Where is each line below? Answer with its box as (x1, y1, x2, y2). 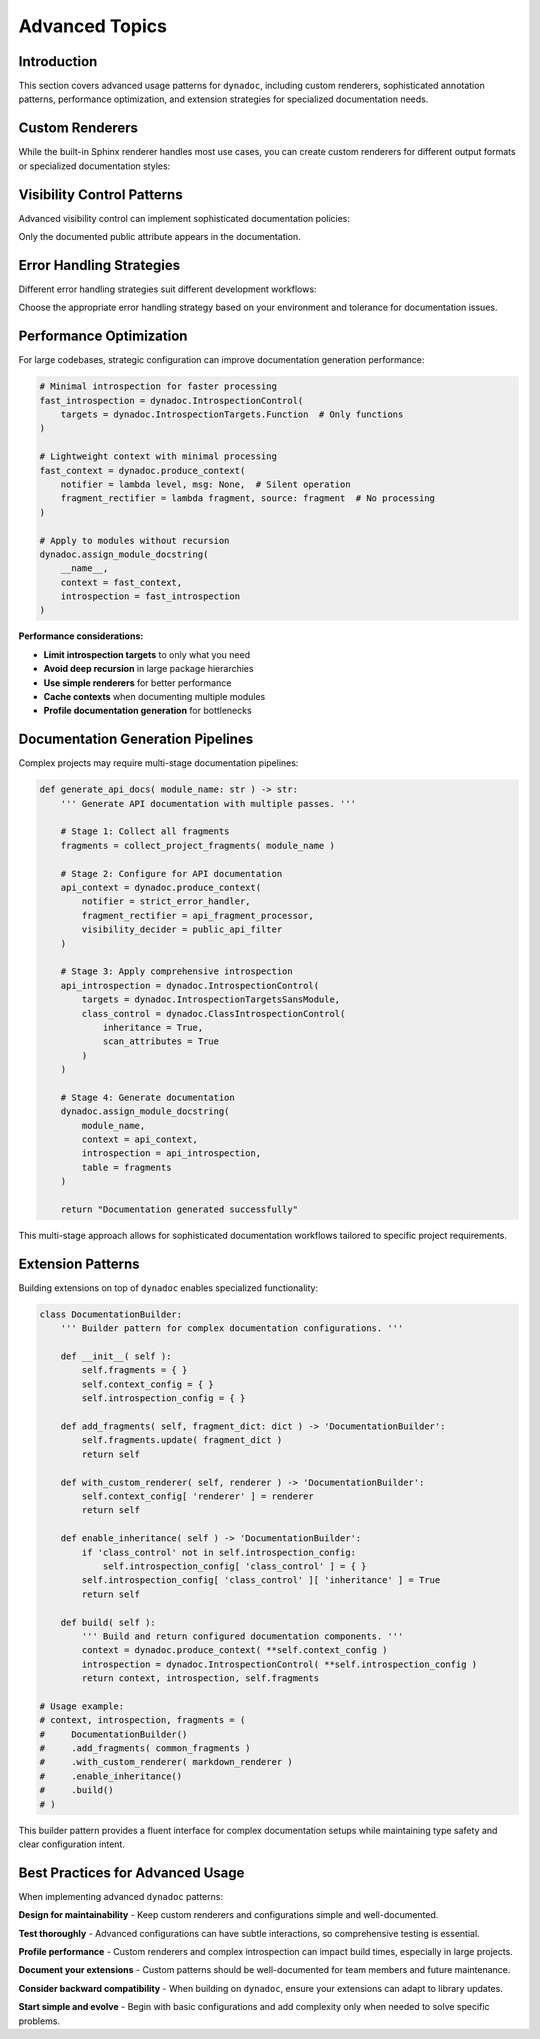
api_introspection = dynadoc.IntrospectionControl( (60, 980, 320, 991)
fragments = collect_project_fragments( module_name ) (60, 840, 335, 851)
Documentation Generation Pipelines (18, 731, 254, 748)
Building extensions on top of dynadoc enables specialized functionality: (18, 1281, 319, 1294)
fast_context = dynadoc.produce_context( (39, 465, 246, 476)
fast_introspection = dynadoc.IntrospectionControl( (39, 395, 304, 406)
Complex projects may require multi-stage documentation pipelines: (18, 757, 299, 769)
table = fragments (81, 1161, 172, 1173)
